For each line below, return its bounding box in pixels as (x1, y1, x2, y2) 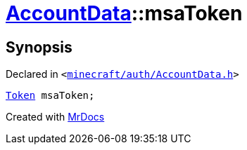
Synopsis (6, 38, 72, 56)
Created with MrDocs (6, 111, 105, 123)
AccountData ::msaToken (6, 1, 243, 25)
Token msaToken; (6, 90, 95, 102)
